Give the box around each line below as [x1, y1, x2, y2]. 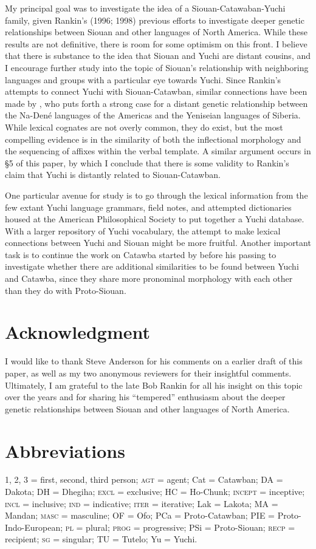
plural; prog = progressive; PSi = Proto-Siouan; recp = [86, 520, 295, 533]
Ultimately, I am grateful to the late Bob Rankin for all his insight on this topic [5, 378, 303, 391]
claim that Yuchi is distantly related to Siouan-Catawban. [5, 168, 221, 181]
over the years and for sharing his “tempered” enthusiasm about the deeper [5, 390, 286, 403]
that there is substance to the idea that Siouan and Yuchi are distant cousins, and [5, 49, 311, 62]
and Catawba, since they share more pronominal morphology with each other [5, 272, 293, 285]
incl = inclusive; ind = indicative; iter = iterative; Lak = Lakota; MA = [5, 497, 278, 510]
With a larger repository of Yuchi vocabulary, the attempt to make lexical [5, 224, 281, 237]
